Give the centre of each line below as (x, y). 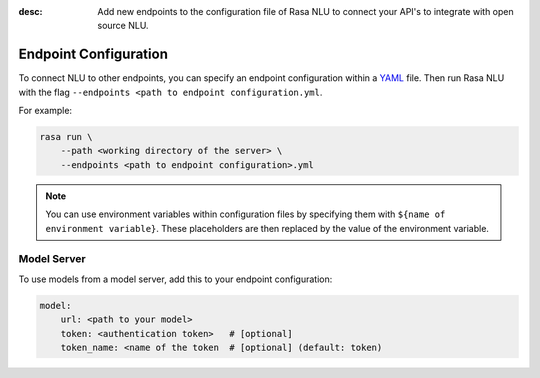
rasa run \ (66, 137)
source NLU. (123, 26)
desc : (30, 11)
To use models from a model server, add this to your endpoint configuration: (175, 279)
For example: (45, 111)
